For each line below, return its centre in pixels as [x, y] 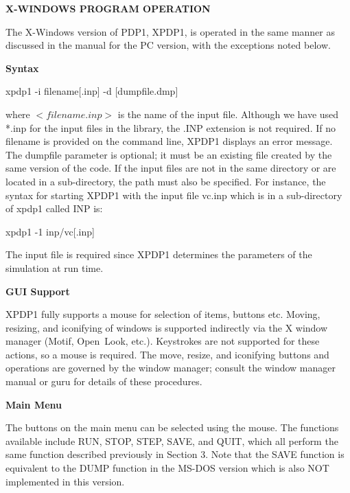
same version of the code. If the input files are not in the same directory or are [171, 168]
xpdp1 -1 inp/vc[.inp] [50, 231]
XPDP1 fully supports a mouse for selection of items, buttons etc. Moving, [163, 314]
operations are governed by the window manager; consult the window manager [171, 368]
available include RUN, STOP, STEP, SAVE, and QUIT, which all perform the [172, 440]
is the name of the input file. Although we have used [228, 114]
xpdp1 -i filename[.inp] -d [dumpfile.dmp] [92, 91]
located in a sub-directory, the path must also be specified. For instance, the [166, 181]
